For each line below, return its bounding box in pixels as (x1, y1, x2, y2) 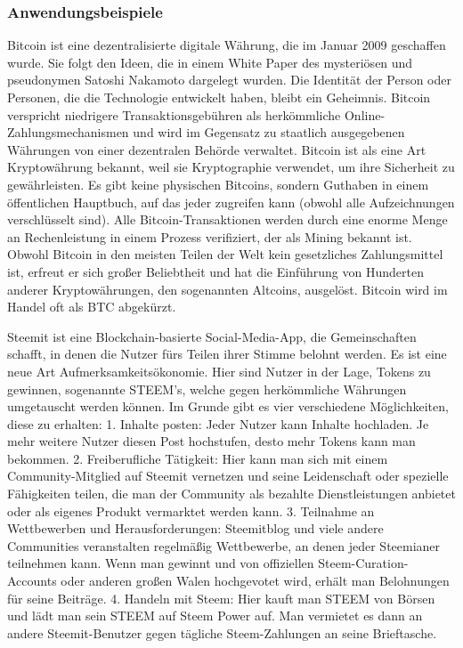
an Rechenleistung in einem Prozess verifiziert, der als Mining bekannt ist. (7, 227, 412, 246)
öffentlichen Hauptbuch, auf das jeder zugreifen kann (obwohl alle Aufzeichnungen (7, 192, 455, 211)
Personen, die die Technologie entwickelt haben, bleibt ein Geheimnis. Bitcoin (7, 88, 431, 106)
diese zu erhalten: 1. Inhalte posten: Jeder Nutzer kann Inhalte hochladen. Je (7, 414, 429, 433)
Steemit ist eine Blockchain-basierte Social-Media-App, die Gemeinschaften (7, 327, 417, 345)
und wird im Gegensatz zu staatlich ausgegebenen (133, 123, 405, 142)
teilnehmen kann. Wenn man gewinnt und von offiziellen (7, 554, 314, 572)
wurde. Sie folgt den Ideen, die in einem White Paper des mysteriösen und (7, 53, 413, 71)
